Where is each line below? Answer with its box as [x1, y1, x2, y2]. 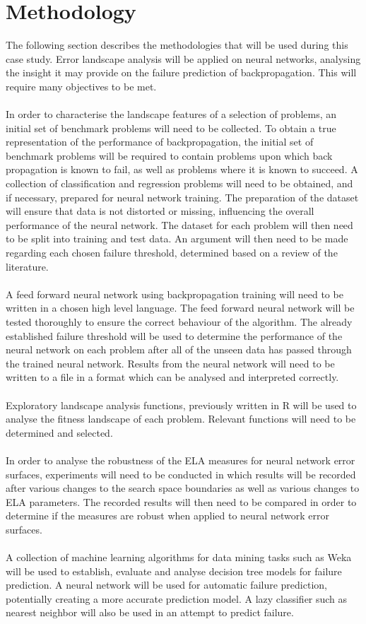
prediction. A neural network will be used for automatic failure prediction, [6, 577, 327, 592]
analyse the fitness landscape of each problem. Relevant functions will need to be [6, 411, 356, 426]
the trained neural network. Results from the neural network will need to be [6, 355, 335, 370]
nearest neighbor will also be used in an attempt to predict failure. [6, 605, 294, 620]
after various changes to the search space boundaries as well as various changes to [6, 481, 360, 495]
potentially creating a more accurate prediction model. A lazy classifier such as [6, 591, 348, 606]
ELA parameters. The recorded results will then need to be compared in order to [6, 494, 357, 509]
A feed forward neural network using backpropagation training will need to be [6, 286, 343, 301]
